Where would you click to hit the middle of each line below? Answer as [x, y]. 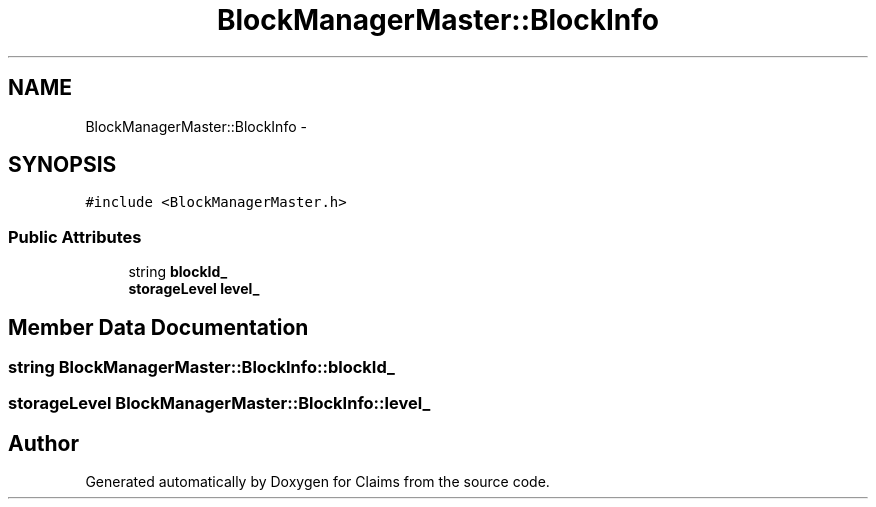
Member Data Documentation [158, 327]
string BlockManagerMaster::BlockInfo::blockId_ [201, 367]
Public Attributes [75, 236]
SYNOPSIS [62, 165]
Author [43, 443]
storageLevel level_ [194, 289]
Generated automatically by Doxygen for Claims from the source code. [317, 482]
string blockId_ [178, 272]
